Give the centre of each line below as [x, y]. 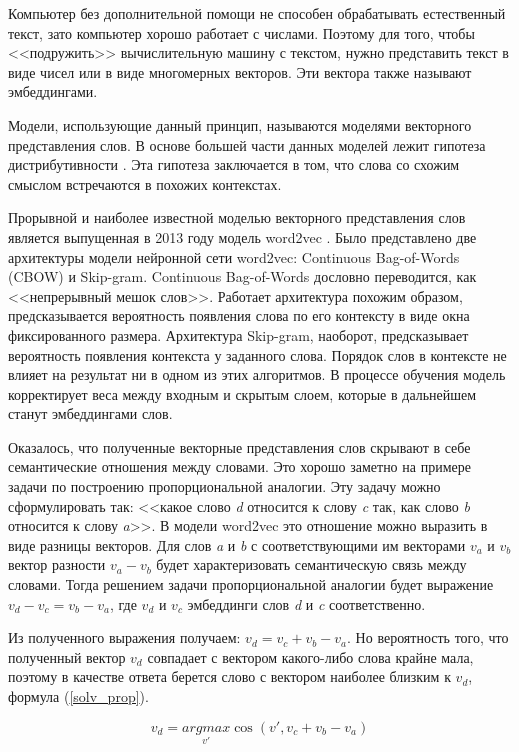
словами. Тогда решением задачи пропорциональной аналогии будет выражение [251, 584]
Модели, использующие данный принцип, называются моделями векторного [240, 124]
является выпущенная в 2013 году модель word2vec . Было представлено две [242, 236]
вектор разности [57, 564]
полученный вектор [67, 656]
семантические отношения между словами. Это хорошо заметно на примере [239, 466]
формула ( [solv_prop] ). [78, 696]
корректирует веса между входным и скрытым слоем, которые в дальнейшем [242, 393]
